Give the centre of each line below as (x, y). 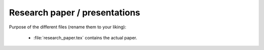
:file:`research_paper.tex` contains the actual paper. (85, 37)
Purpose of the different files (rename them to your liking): (68, 27)
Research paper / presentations (75, 12)
